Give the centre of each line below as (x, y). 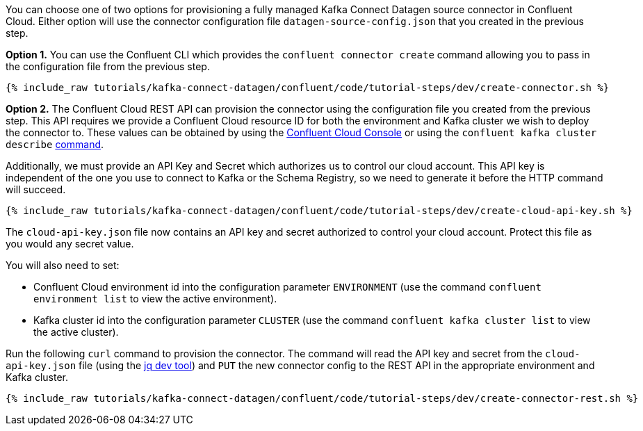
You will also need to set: (63, 265)
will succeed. (36, 189)
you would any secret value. (70, 244)
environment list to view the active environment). (155, 299)
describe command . (55, 144)
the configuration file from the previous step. (108, 66)
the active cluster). (76, 332)
